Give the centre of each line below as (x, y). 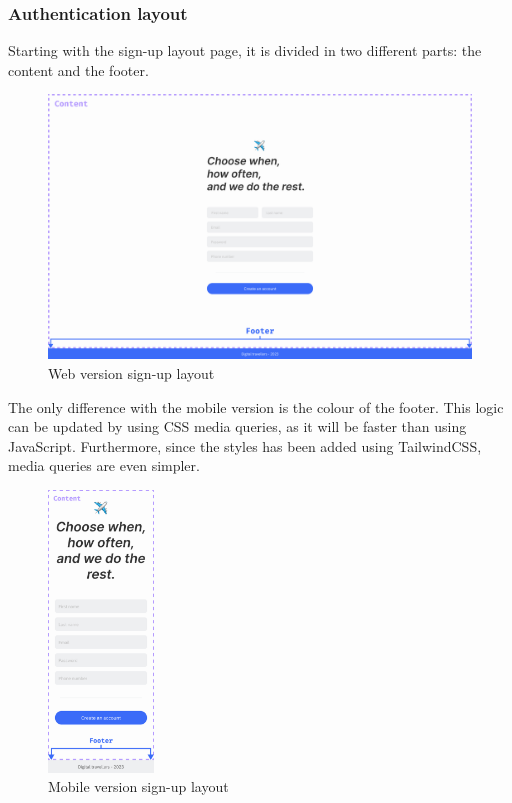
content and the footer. (78, 69)
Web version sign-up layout (131, 373)
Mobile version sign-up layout (138, 786)
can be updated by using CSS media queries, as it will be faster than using (237, 426)
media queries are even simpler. (104, 465)
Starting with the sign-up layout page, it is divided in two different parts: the (245, 50)
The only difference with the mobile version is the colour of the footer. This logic (256, 406)
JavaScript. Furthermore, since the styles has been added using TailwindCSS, (245, 445)
